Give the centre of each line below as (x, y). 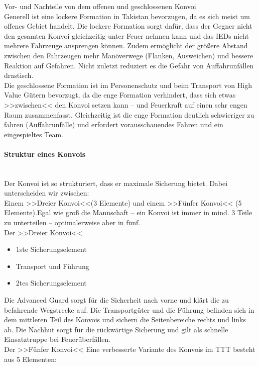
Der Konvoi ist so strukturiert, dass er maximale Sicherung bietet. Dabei (116, 183)
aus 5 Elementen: (30, 359)
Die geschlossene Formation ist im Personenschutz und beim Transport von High (128, 85)
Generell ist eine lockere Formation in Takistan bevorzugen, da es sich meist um (127, 16)
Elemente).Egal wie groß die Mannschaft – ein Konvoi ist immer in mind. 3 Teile (128, 212)
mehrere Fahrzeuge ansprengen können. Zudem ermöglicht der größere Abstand (126, 45)
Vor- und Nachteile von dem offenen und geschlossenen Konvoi (100, 6)
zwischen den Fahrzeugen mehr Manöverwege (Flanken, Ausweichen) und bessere (129, 55)
